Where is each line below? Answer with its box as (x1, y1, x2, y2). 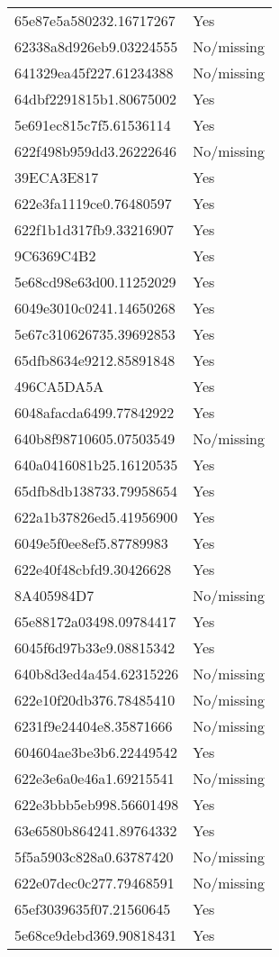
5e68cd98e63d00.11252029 (14, 271, 176, 292)
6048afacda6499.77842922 (14, 402, 175, 423)
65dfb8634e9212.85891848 (14, 350, 175, 370)
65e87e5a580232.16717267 (14, 10, 175, 31)
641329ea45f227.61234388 (14, 62, 174, 83)
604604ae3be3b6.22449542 (14, 742, 177, 762)
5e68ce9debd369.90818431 (14, 925, 177, 945)
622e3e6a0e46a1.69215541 (14, 768, 175, 788)
